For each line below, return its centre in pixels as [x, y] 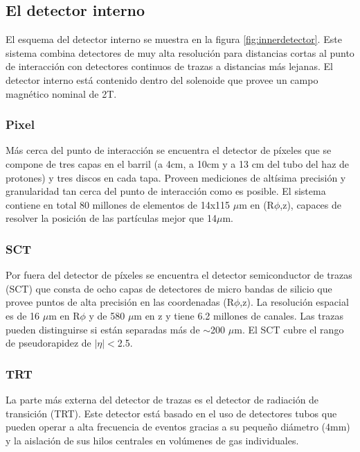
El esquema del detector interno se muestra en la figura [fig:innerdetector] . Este [174, 39]
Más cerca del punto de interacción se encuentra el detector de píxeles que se [169, 150]
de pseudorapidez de [48, 343]
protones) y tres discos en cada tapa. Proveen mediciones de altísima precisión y [176, 177]
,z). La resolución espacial [294, 302]
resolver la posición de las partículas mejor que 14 [111, 218]
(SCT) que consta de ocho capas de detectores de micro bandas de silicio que [169, 288]
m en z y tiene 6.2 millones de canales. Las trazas [238, 315]
